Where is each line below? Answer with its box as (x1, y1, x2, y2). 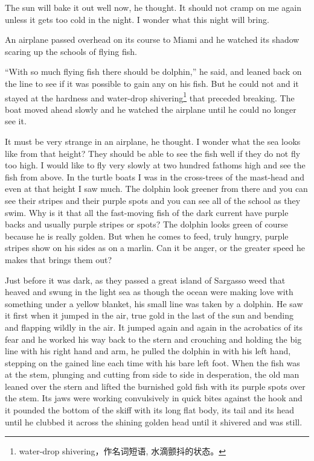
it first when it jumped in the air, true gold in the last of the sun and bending (5, 309, 293, 322)
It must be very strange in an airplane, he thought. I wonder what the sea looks (5, 135, 301, 147)
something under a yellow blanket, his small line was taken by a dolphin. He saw (5, 297, 303, 310)
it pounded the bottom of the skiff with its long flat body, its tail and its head (5, 404, 295, 416)
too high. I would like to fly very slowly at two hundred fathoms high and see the (5, 159, 306, 171)
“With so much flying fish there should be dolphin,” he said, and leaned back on (5, 65, 302, 78)
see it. (5, 115, 27, 127)
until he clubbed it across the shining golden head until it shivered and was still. (5, 415, 303, 428)
